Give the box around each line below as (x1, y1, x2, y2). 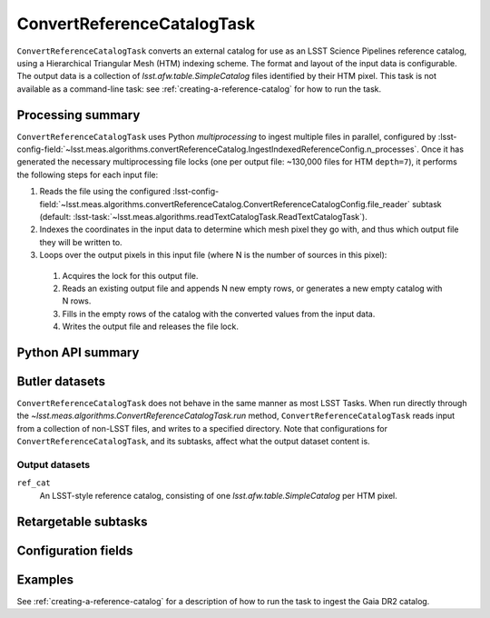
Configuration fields (16, 543, 133, 558)
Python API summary (16, 344, 140, 360)
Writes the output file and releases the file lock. (62, 321, 240, 332)
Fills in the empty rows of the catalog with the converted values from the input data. (62, 308, 376, 319)
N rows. (62, 295, 92, 306)
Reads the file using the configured (39, 186, 171, 197)
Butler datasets (16, 374, 106, 389)
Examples (16, 572, 74, 587)
